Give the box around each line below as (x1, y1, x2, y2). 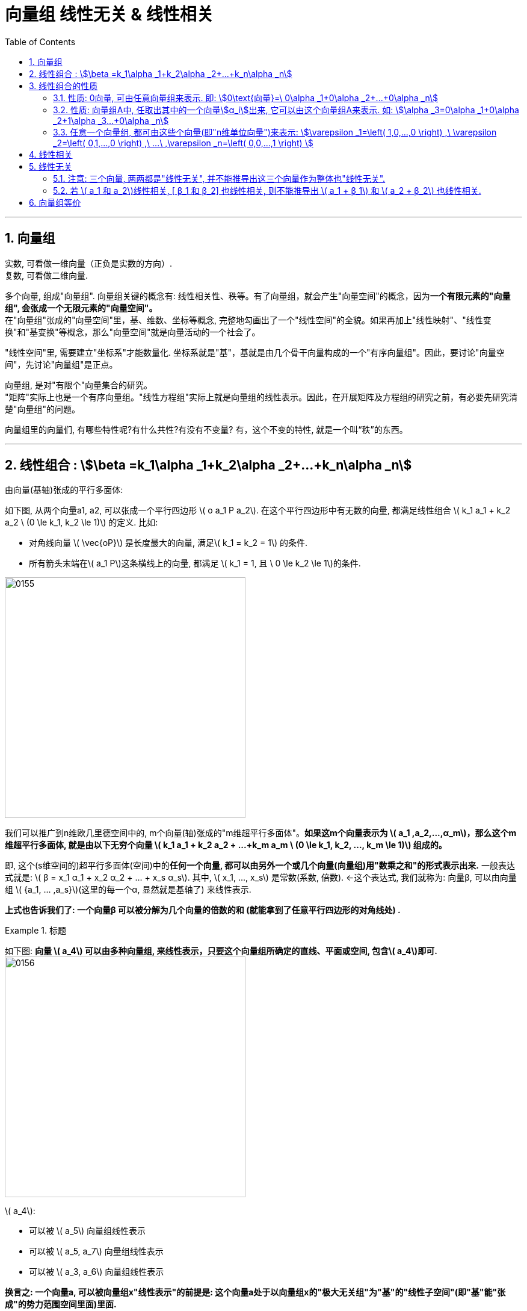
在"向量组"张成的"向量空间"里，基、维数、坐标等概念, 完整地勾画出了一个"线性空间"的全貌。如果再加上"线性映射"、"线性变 (5, 314, 492, 325)
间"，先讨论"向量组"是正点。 (5, 359, 118, 370)
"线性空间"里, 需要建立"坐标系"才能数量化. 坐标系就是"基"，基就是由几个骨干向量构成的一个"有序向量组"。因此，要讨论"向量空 (5, 347, 505, 358)
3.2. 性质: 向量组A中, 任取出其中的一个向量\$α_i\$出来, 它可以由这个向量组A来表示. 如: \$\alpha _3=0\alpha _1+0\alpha (53, 104, 519, 115)
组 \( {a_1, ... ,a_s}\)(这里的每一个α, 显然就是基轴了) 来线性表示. (5, 884, 251, 895)
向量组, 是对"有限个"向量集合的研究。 (5, 379, 153, 390)
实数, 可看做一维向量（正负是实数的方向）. (5, 258, 173, 268)
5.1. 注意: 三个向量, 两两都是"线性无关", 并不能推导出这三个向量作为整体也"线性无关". (53, 173, 386, 184)
